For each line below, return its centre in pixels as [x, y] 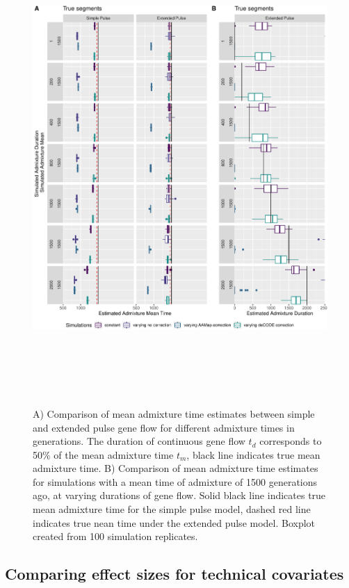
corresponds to [291, 441]
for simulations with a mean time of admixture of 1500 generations [175, 481]
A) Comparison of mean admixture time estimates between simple [174, 413]
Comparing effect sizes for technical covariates [174, 574]
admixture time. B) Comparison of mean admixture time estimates [176, 468]
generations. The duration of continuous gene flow [139, 441]
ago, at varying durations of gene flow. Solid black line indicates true [179, 495]
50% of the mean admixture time [103, 454]
